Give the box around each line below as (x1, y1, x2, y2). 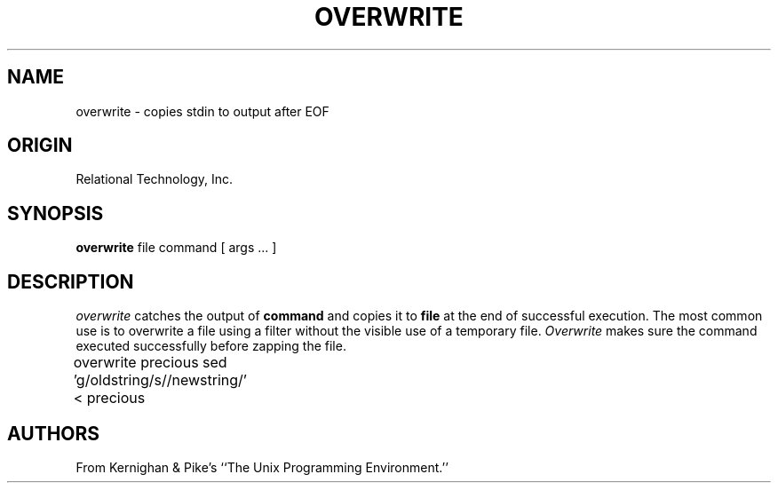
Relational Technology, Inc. (75, 171, 234, 187)
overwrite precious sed (73, 353, 227, 372)
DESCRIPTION (7, 270, 134, 293)
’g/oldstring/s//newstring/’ (73, 371, 247, 390)
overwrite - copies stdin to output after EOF (75, 103, 329, 119)
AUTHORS (7, 422, 100, 445)
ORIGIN (7, 134, 73, 157)
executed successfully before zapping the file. (75, 338, 346, 354)
